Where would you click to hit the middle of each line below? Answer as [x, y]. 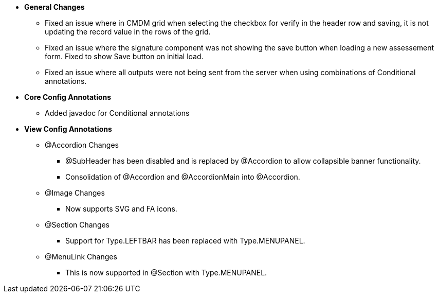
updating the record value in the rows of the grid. [128, 32]
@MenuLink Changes [81, 257]
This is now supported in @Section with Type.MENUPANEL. [166, 273]
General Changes [54, 7]
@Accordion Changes [82, 145]
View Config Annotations [68, 129]
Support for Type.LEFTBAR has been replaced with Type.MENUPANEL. [185, 241]
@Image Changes [75, 193]
